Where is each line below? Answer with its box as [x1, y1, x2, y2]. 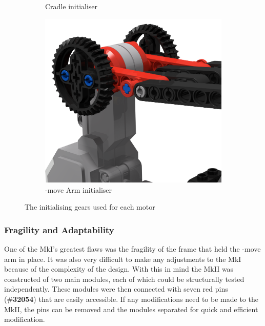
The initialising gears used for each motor [25, 201, 155, 212]
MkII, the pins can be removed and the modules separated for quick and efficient [4, 303, 258, 314]
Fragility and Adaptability [4, 223, 114, 236]
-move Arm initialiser [45, 184, 112, 195]
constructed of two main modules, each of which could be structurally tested [4, 273, 244, 284]
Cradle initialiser [45, 1, 98, 11]
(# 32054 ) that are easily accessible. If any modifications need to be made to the [4, 294, 258, 304]
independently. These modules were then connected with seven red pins [4, 283, 228, 294]
